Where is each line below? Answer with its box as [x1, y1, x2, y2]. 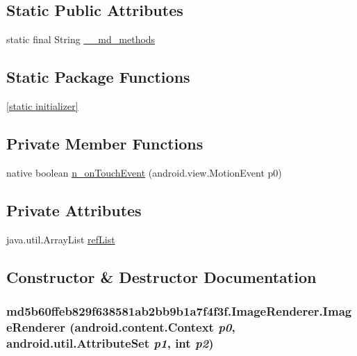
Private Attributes [6, 199, 142, 220]
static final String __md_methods [6, 32, 156, 47]
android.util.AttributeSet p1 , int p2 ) [6, 334, 214, 351]
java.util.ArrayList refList [6, 232, 115, 246]
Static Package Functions [6, 66, 190, 88]
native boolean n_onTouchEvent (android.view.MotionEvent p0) [6, 165, 282, 179]
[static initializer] [6, 99, 78, 113]
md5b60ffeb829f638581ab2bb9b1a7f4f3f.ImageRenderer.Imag [6, 302, 352, 319]
